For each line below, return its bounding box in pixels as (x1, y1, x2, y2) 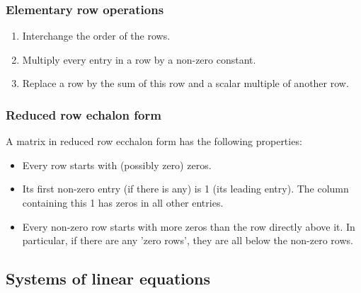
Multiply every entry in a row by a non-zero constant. (22, 52, 256, 67)
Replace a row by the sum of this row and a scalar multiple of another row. (22, 76, 349, 91)
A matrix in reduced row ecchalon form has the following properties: (6, 134, 302, 149)
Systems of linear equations (6, 268, 211, 289)
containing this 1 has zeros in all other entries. (22, 195, 224, 209)
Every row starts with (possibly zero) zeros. (22, 157, 212, 172)
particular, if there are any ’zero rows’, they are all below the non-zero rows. (22, 233, 353, 248)
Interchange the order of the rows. (22, 28, 171, 43)
